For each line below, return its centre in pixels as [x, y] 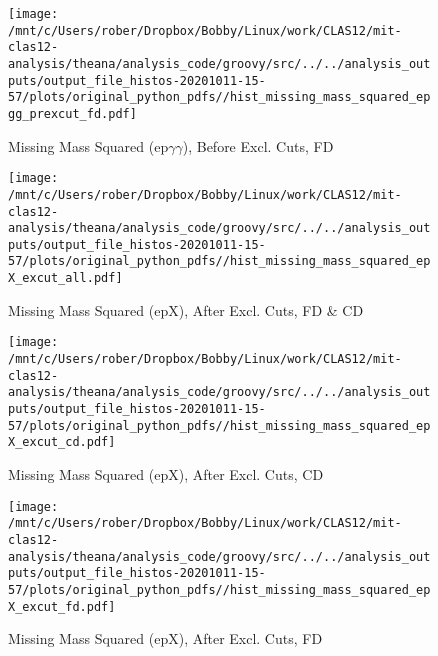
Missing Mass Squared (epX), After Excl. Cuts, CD [166, 473]
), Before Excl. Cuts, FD [258, 145]
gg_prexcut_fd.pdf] [72, 113]
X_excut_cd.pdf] [62, 442]
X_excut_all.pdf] [65, 278]
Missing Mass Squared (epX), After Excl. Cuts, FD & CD [186, 309]
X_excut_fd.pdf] [62, 606]
